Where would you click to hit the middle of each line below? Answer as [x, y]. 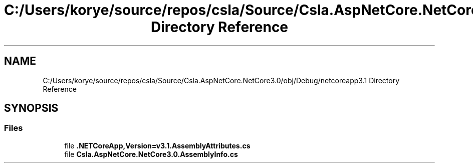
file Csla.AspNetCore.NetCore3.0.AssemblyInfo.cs [151, 154]
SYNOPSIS [31, 108]
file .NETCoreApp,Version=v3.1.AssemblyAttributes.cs [157, 145]
